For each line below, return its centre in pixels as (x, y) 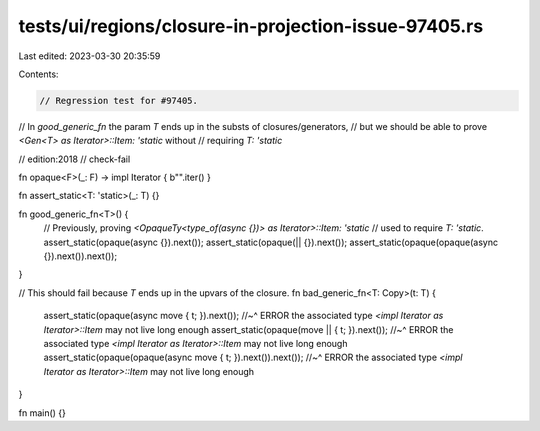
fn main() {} (42, 412)
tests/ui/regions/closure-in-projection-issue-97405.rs (251, 26)
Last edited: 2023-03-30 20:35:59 (89, 56)
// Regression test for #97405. (119, 100)
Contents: (38, 74)
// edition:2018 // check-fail (74, 159)
